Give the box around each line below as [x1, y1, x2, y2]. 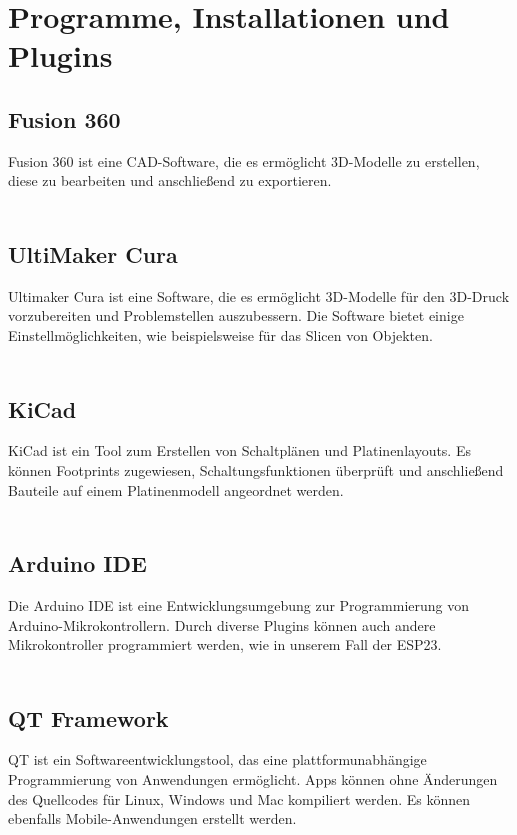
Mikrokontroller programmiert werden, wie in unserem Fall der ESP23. [8, 634, 442, 655]
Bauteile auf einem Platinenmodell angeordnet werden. [8, 479, 344, 500]
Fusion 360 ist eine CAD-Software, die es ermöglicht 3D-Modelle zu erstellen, [8, 150, 480, 171]
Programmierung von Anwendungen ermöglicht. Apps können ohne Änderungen [8, 769, 498, 790]
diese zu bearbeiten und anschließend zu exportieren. [8, 170, 332, 191]
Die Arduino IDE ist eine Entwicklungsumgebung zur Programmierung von [8, 594, 470, 615]
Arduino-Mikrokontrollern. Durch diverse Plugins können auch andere [8, 614, 436, 635]
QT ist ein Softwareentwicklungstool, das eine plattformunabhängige [8, 749, 427, 770]
